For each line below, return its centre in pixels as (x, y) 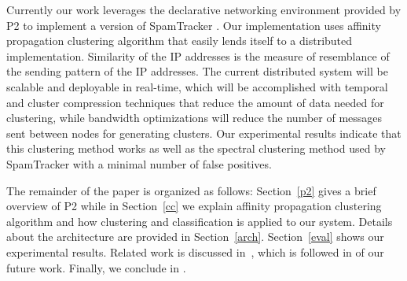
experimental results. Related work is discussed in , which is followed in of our (195, 251)
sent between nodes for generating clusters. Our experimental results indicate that (204, 133)
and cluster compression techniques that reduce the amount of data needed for (195, 102)
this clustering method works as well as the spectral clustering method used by (196, 148)
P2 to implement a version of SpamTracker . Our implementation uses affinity (194, 25)
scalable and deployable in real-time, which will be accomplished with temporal (197, 86)
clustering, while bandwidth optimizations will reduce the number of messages (194, 118)
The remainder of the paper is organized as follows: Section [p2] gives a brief (191, 190)
